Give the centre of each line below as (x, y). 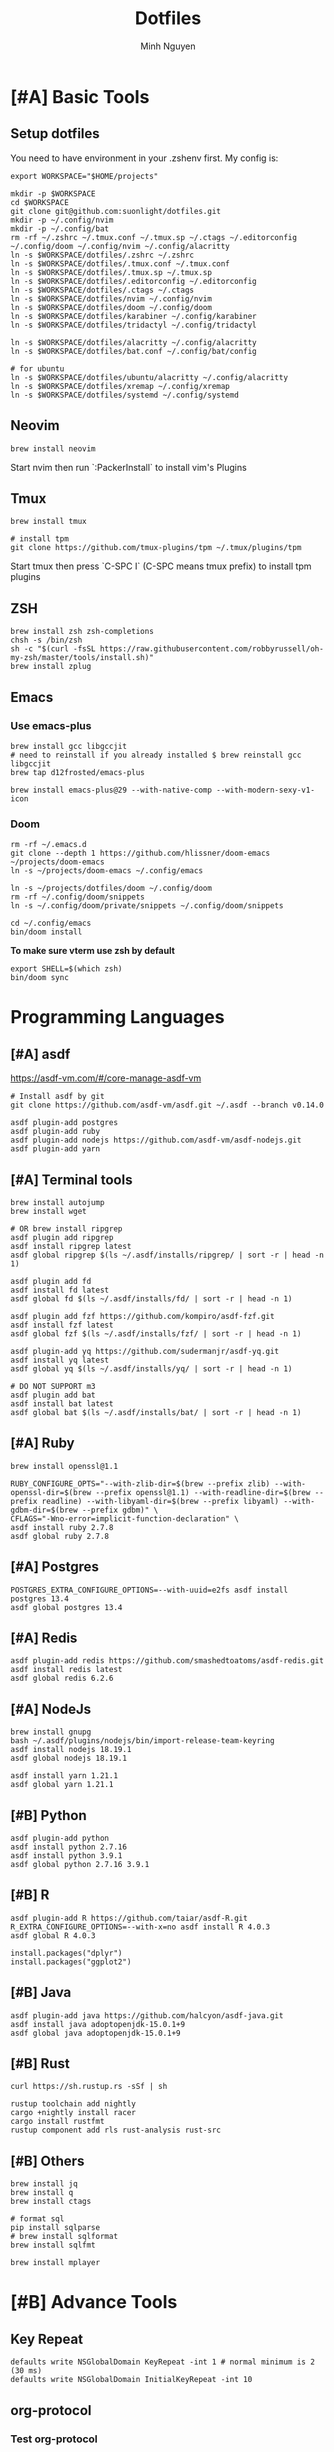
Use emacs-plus (51, 725)
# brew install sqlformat (64, 2237)
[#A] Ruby (42, 1443)
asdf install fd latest (60, 1290)
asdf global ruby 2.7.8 (60, 1536)
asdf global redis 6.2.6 (62, 1678)
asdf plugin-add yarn (55, 1149)
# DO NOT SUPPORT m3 (53, 1386)
